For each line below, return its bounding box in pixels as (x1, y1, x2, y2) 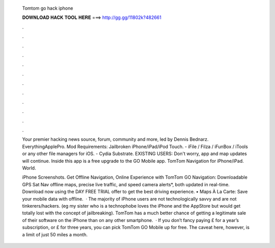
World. (22, 165, 36, 171)
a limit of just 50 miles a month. (22, 231, 88, 237)
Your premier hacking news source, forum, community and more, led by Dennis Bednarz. (22, 136, 209, 142)
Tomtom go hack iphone (22, 5, 73, 11)
